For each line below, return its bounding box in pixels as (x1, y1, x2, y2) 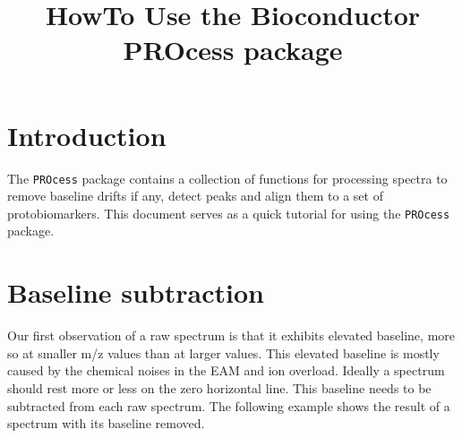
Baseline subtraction (7, 274, 264, 311)
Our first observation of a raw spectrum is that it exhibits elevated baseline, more (7, 326, 456, 345)
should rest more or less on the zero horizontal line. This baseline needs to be (7, 378, 432, 397)
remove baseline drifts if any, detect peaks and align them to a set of (7, 186, 383, 205)
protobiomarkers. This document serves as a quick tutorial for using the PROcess (7, 203, 450, 222)
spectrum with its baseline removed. (7, 414, 205, 433)
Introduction (7, 116, 167, 153)
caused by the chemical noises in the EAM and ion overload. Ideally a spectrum (7, 361, 445, 380)
